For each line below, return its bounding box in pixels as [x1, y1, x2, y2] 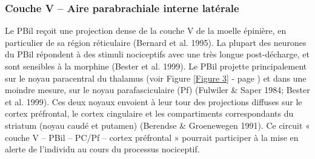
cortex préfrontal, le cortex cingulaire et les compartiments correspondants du [5, 107, 294, 120]
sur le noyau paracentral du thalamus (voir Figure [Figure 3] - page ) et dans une [5, 71, 307, 84]
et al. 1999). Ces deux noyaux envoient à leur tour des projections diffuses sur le [5, 95, 302, 108]
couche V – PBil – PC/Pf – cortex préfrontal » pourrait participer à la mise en [5, 131, 299, 143]
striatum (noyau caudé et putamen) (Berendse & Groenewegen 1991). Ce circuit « [5, 118, 310, 131]
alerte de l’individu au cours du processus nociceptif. [5, 143, 200, 155]
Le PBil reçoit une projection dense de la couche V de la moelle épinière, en [5, 24, 287, 37]
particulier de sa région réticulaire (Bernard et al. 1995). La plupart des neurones [5, 36, 307, 48]
